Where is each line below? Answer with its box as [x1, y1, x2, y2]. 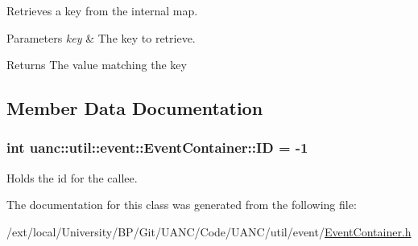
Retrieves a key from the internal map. [6, 2, 198, 18]
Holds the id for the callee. [6, 169, 138, 186]
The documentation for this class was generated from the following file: [6, 196, 357, 213]
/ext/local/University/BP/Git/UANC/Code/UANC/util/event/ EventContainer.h [6, 223, 412, 240]
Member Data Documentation [6, 96, 263, 121]
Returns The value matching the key [6, 56, 187, 73]
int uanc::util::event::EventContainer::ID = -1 [6, 137, 308, 158]
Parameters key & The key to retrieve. [6, 29, 196, 46]
